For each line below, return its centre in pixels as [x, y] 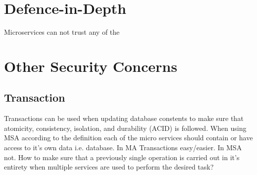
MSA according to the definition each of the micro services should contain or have [128, 138]
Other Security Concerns [91, 66]
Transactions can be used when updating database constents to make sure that [124, 118]
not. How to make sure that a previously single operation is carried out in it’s [122, 157]
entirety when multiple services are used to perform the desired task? [109, 167]
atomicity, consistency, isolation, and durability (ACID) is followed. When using [125, 128]
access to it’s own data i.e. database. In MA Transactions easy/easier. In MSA [123, 147]
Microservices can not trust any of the [62, 32]
